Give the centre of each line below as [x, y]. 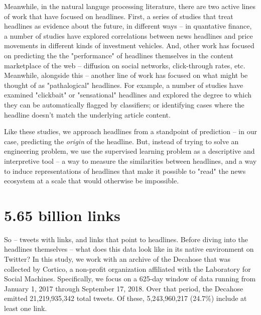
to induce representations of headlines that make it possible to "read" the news [125, 171]
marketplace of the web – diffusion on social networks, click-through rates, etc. [125, 65]
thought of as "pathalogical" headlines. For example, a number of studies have [124, 85]
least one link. [26, 308]
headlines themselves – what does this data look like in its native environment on [129, 249]
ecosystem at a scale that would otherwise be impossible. [92, 181]
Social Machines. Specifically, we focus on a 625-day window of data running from [130, 279]
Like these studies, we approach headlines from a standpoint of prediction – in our [130, 131]
